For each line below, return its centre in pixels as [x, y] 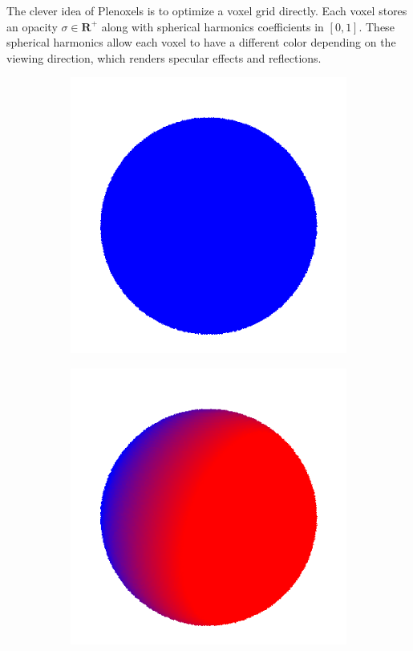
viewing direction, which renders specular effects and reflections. [164, 57]
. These [377, 26]
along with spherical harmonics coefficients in [213, 26]
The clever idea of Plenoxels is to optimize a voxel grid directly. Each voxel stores [207, 10]
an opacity [32, 26]
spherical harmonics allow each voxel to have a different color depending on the [201, 42]
